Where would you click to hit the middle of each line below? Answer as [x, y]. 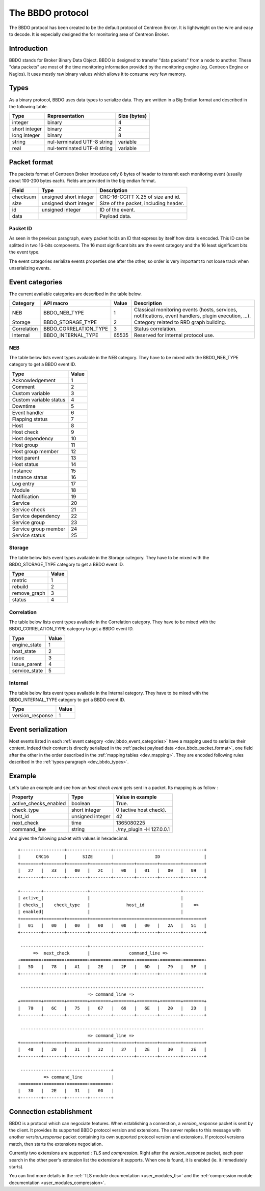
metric [19, 580]
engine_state [27, 644]
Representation [66, 116]
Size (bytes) [132, 116]
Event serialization [38, 729]
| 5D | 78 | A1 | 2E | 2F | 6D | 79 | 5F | [112, 967]
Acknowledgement [34, 380]
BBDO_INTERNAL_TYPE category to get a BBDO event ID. [67, 700]
